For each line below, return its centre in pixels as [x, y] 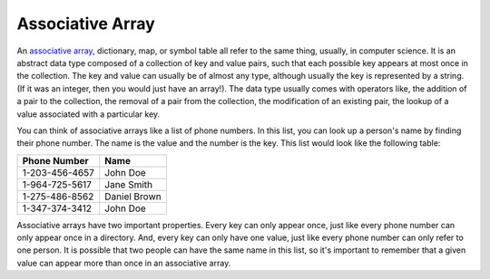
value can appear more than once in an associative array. [124, 263]
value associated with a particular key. [88, 114]
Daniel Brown [133, 197]
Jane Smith [129, 184]
